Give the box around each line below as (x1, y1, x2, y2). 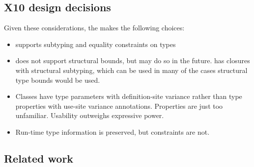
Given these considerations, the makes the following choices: (4, 23, 185, 33)
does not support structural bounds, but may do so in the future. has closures (15, 55, 250, 66)
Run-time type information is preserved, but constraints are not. (15, 126, 210, 137)
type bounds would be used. (15, 74, 100, 85)
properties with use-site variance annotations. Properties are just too (15, 100, 223, 111)
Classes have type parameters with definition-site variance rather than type (15, 91, 242, 101)
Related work (4, 150, 74, 166)
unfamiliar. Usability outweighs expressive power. (15, 110, 164, 120)
